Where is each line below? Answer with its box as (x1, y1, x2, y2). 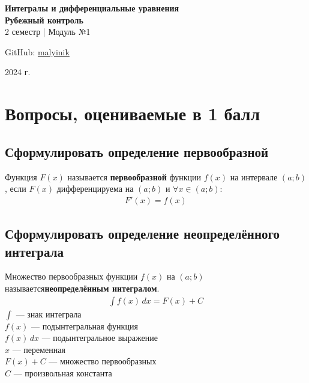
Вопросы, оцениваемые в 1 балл (5, 101, 260, 126)
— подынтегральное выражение (41, 331, 158, 344)
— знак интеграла (16, 307, 82, 320)
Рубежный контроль (5, 13, 83, 26)
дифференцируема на (56, 182, 134, 195)
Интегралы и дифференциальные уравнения (5, 2, 179, 14)
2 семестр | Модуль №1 (5, 25, 91, 38)
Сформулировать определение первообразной (5, 142, 269, 161)
